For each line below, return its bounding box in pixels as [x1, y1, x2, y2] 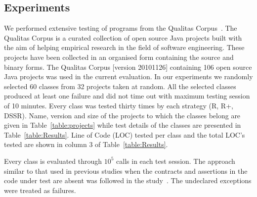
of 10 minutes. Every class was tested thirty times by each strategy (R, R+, [4, 100, 233, 110]
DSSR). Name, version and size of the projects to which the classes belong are [4, 110, 241, 120]
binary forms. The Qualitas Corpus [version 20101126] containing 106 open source [4, 61, 252, 72]
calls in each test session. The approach [116, 155, 235, 166]
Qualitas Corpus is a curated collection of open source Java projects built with [4, 32, 242, 43]
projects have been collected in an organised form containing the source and [4, 51, 234, 62]
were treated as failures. [4, 185, 76, 195]
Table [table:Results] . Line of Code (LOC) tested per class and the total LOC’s [4, 129, 245, 140]
